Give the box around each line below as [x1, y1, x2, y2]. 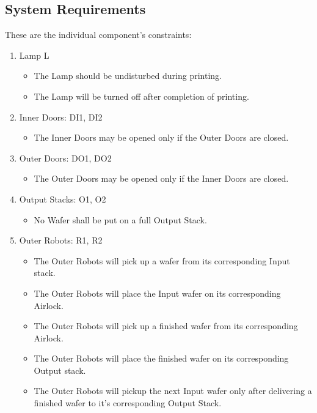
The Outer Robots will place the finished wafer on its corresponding [34, 352, 289, 365]
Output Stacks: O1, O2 [19, 192, 106, 205]
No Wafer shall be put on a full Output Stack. [34, 213, 207, 226]
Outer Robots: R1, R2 [19, 234, 103, 247]
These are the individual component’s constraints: [5, 28, 192, 41]
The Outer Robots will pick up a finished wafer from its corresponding [34, 319, 298, 332]
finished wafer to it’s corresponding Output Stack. [34, 396, 222, 409]
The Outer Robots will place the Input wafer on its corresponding [34, 286, 281, 299]
